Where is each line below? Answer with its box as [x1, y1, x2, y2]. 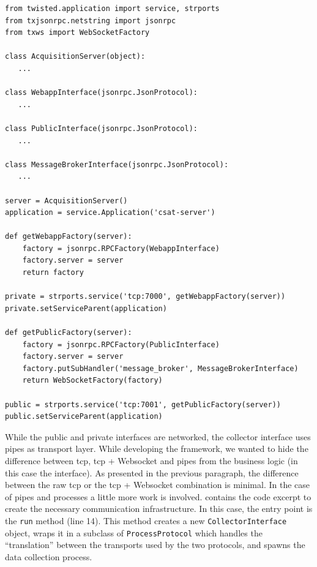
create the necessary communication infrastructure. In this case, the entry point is [5, 502, 313, 515]
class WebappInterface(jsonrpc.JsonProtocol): [5, 88, 198, 97]
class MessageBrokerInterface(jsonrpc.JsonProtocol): [5, 160, 229, 169]
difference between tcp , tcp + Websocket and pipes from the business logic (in [5, 454, 298, 467]
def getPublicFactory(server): [5, 328, 132, 337]
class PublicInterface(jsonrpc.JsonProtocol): [5, 124, 198, 133]
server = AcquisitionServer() [5, 196, 128, 205]
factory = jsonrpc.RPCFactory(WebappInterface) [22, 244, 220, 253]
